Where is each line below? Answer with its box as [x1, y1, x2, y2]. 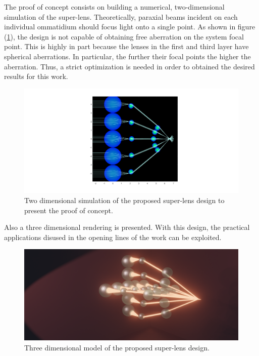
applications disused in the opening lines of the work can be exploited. [4, 231, 222, 242]
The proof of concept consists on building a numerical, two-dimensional [4, 2, 225, 12]
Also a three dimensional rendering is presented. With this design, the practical [4, 222, 250, 232]
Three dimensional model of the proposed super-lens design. [24, 342, 210, 352]
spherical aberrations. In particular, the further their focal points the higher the [4, 51, 251, 61]
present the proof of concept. [24, 205, 113, 215]
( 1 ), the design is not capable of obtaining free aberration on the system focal [4, 31, 244, 42]
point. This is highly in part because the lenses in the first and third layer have [4, 41, 249, 52]
